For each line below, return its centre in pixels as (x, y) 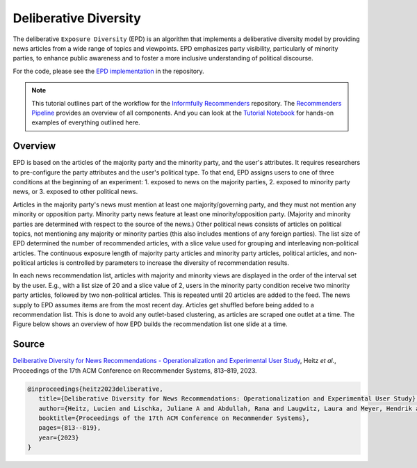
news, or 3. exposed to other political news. (75, 192)
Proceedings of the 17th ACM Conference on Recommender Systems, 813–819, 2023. (135, 370)
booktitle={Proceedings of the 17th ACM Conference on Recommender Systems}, (174, 418)
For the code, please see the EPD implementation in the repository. (108, 71)
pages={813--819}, (70, 428)
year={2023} (59, 437)
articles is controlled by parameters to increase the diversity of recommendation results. (163, 263)
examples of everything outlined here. (86, 122)
